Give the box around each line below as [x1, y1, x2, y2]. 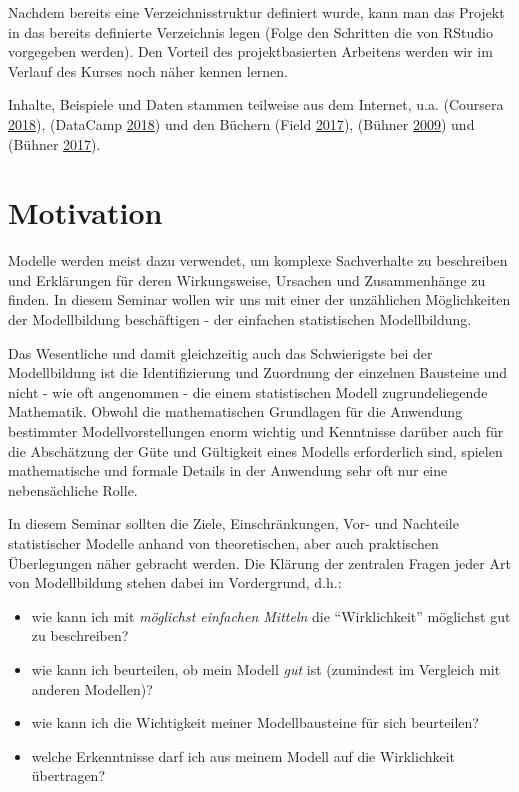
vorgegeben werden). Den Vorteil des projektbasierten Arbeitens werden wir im [8, 41, 493, 62]
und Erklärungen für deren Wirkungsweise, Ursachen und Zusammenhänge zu [8, 269, 486, 290]
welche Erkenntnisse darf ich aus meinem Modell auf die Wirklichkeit [31, 745, 456, 766]
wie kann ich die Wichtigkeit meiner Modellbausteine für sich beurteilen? [31, 712, 479, 733]
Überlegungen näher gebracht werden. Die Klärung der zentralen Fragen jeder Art [8, 552, 511, 573]
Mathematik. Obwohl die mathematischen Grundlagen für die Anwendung [8, 401, 463, 422]
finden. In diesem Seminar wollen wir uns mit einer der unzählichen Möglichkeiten [8, 289, 511, 310]
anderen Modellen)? [31, 678, 153, 699]
